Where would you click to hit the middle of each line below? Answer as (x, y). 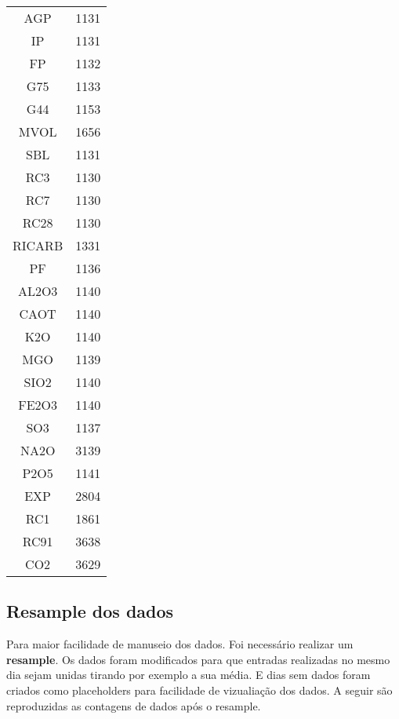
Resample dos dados (90, 611)
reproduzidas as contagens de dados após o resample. (134, 705)
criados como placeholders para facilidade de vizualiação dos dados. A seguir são (199, 690)
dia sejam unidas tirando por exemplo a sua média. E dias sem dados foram (189, 675)
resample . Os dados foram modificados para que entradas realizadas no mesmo (198, 659)
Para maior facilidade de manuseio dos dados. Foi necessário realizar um (180, 644)
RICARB (38, 245)
